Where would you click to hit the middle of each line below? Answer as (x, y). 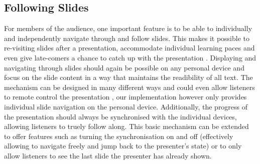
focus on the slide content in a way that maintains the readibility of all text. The (128, 77)
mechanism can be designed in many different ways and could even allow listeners (129, 87)
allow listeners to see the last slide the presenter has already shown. (108, 155)
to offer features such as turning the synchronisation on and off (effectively (119, 136)
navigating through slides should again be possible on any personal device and (124, 67)
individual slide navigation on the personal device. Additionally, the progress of (126, 106)
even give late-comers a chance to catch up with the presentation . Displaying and (130, 57)
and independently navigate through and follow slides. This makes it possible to (127, 38)
